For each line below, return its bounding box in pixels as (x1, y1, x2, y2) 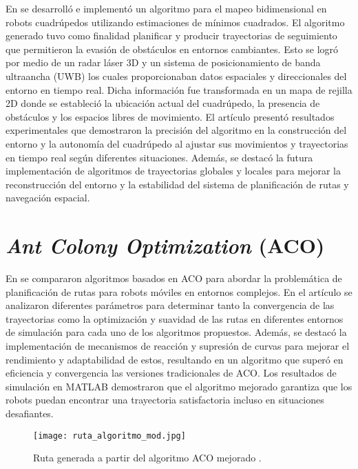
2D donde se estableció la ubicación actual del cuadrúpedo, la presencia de (6, 96, 320, 110)
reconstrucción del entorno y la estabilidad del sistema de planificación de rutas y (6, 177, 349, 191)
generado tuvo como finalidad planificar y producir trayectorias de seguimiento (6, 28, 337, 43)
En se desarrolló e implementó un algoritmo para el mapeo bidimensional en (6, 1, 327, 15)
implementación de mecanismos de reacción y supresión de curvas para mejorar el (6, 339, 350, 352)
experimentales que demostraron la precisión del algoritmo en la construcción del (6, 123, 347, 137)
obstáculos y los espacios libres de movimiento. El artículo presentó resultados (6, 109, 335, 123)
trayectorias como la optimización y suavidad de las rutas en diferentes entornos (6, 311, 344, 326)
